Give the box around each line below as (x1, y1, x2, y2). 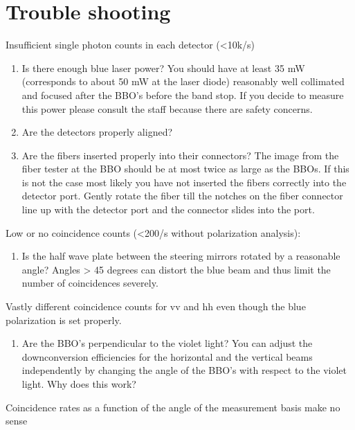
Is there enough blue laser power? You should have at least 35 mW (21, 60, 305, 75)
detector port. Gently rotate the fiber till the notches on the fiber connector (21, 188, 343, 203)
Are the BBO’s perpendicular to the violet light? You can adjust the (21, 336, 313, 350)
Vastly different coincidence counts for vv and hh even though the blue (6, 299, 306, 314)
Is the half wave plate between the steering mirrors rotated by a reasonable (21, 249, 340, 263)
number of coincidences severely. (21, 276, 158, 290)
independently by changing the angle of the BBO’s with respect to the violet (21, 363, 347, 377)
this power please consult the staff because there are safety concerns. (21, 101, 313, 116)
